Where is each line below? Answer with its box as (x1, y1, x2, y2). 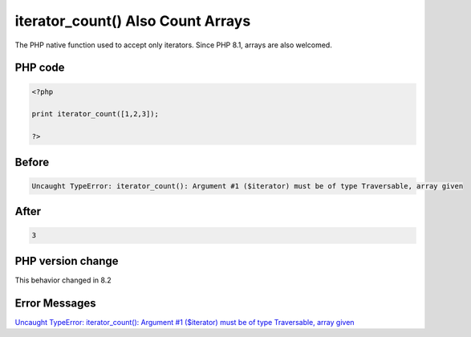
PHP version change (14, 254, 120, 268)
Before (14, 155, 50, 168)
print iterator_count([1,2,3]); (31, 109, 160, 119)
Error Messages (14, 296, 96, 310)
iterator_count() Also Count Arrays (14, 12, 251, 30)
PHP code (14, 61, 65, 75)
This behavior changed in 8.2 (14, 275, 112, 285)
